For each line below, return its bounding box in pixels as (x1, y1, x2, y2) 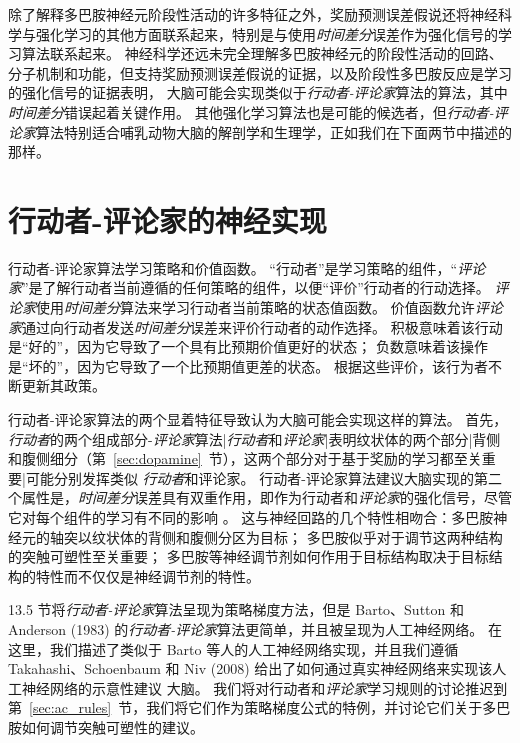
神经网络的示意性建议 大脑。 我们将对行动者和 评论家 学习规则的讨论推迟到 (21, 677, 508, 698)
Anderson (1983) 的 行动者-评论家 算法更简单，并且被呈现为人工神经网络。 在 (8, 618, 502, 639)
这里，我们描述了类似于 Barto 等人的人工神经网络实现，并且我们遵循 (8, 638, 459, 659)
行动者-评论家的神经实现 (8, 199, 327, 240)
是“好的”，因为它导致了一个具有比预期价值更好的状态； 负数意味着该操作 (8, 336, 488, 357)
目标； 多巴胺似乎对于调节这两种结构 (259, 526, 503, 547)
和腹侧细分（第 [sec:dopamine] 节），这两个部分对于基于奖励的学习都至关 (8, 448, 482, 469)
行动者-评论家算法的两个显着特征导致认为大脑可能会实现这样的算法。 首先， (8, 409, 508, 430)
